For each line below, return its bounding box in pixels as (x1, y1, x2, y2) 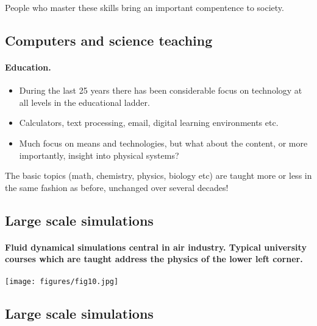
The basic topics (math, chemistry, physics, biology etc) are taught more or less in (5, 169, 312, 182)
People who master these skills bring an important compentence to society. (5, 1, 284, 13)
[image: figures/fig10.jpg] (5, 277, 119, 286)
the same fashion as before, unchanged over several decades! (5, 181, 229, 193)
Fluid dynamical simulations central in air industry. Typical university (5, 240, 307, 253)
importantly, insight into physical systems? (19, 148, 179, 161)
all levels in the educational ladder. (19, 95, 150, 108)
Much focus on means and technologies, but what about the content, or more (19, 136, 308, 149)
